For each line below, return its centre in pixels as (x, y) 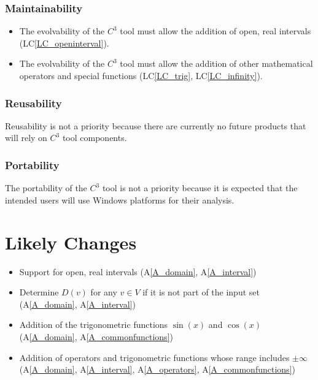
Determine (39, 292)
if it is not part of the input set (201, 292)
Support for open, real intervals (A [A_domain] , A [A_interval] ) (138, 271)
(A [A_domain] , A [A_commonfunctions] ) (96, 336)
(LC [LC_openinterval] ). (64, 43)
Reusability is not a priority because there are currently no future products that (156, 125)
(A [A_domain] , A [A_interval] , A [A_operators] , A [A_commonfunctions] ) (157, 369)
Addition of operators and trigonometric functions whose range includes (154, 357)
